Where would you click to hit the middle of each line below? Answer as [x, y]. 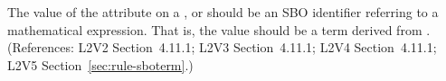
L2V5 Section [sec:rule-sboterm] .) [100, 64]
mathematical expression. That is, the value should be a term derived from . [219, 29]
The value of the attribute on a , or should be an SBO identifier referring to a [223, 12]
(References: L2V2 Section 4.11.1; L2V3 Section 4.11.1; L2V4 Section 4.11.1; [222, 47]
